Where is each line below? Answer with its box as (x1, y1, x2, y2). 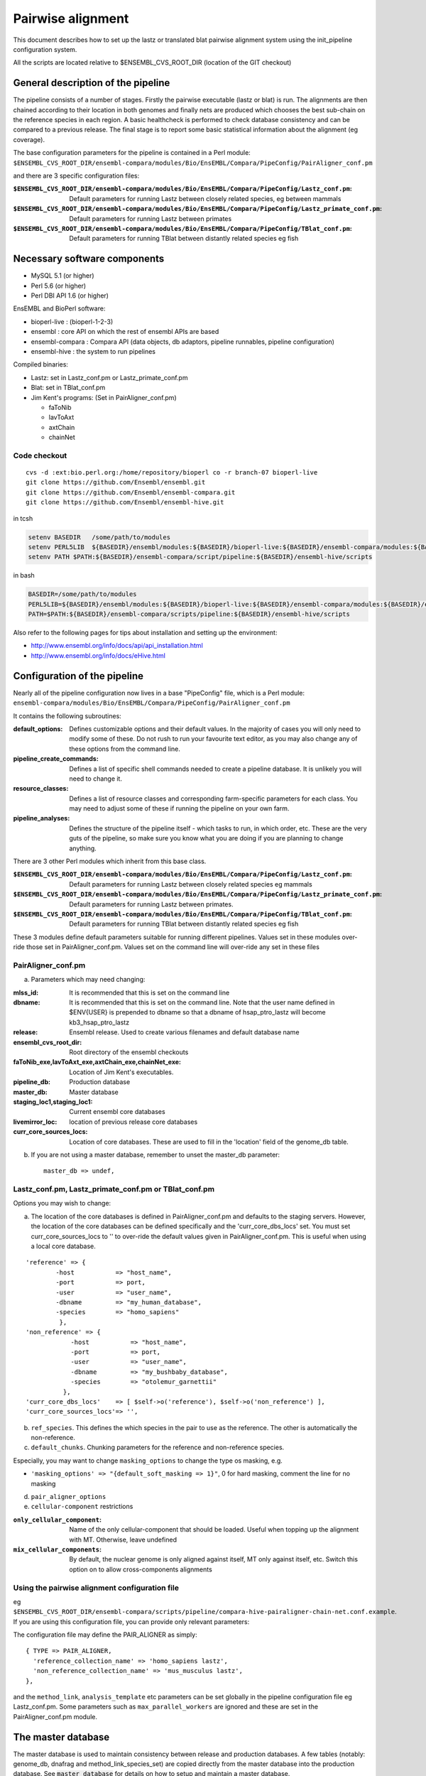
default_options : (13, 725, 63, 733)
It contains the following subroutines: (13, 711, 122, 720)
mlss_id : (13, 988, 39, 997)
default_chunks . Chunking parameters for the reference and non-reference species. (31, 1443, 285, 1452)
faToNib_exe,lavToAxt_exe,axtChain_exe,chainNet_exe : (13, 1058, 181, 1066)
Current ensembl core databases (69, 1108, 166, 1116)
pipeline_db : (13, 1078, 51, 1086)
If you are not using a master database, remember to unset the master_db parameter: (31, 1150, 280, 1159)
